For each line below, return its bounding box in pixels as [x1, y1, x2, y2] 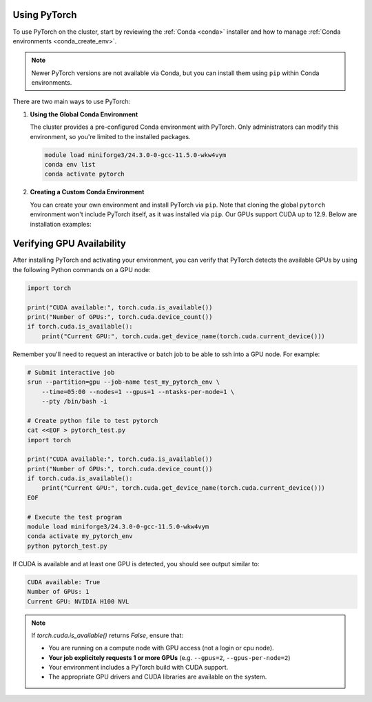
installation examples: [30, 220, 92, 228]
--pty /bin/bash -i [41, 397, 108, 405]
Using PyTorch [12, 9, 77, 21]
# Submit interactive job [27, 369, 115, 376]
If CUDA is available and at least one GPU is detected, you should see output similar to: [12, 559, 260, 568]
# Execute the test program [27, 513, 122, 521]
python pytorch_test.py [27, 541, 108, 550]
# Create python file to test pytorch [27, 417, 158, 424]
